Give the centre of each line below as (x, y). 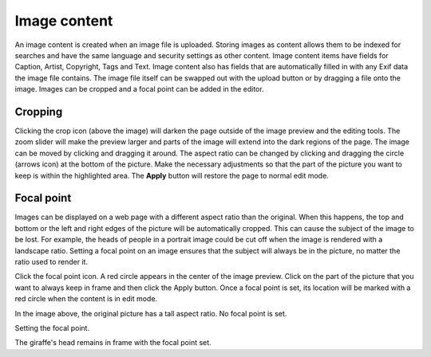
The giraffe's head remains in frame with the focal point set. (113, 343)
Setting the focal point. (52, 328)
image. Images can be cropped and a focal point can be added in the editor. (139, 89)
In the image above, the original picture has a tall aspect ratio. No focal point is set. (151, 313)
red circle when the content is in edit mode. (86, 299)
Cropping (39, 112)
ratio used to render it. (51, 262)
